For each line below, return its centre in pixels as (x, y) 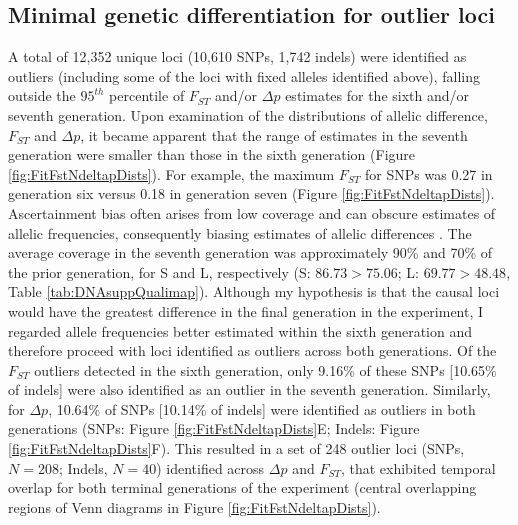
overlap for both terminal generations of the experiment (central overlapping (242, 487)
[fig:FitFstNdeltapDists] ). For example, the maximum (171, 173)
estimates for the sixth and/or (377, 95)
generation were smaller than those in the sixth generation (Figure (212, 154)
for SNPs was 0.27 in (429, 173)
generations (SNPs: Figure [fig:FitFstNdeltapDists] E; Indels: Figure (214, 428)
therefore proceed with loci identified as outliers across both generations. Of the (252, 350)
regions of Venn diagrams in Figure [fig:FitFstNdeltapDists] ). (194, 506)
